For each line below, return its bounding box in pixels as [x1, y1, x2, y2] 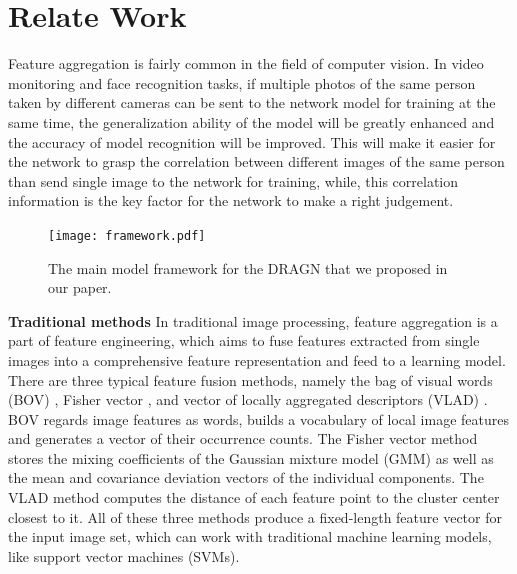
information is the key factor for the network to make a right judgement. [8, 190, 454, 211]
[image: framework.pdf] [48, 228, 206, 243]
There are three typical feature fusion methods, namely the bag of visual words [8, 369, 493, 390]
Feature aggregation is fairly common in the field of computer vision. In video [8, 53, 484, 74]
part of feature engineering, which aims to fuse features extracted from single [8, 330, 480, 351]
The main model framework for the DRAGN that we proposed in [48, 257, 448, 278]
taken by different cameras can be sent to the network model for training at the [8, 92, 496, 113]
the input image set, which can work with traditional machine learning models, [8, 526, 492, 547]
